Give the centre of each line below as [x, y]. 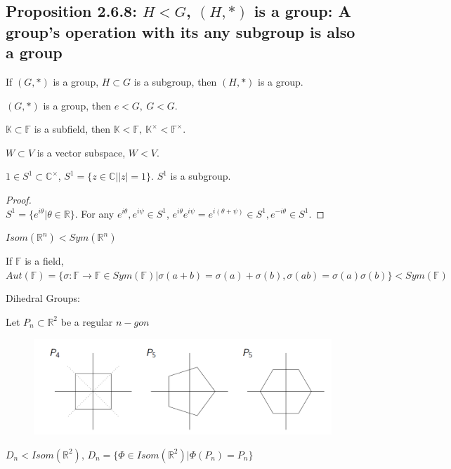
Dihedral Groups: [43, 298]
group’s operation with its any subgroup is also [181, 31]
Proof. [19, 199]
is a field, [44, 261]
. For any [94, 213]
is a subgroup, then [175, 81]
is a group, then [77, 105]
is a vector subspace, [81, 152]
